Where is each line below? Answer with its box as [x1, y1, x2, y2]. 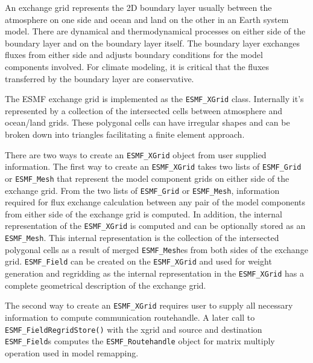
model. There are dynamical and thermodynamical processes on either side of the [5, 25, 306, 37]
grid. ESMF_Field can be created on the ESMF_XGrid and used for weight [5, 255, 272, 268]
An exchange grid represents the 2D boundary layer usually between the [5, 1, 272, 13]
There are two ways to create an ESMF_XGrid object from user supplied [5, 148, 267, 161]
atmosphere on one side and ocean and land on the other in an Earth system [5, 13, 289, 25]
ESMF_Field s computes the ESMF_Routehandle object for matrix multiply [5, 335, 275, 347]
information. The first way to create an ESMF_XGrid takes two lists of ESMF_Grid [5, 160, 302, 173]
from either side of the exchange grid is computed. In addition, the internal [5, 207, 282, 220]
